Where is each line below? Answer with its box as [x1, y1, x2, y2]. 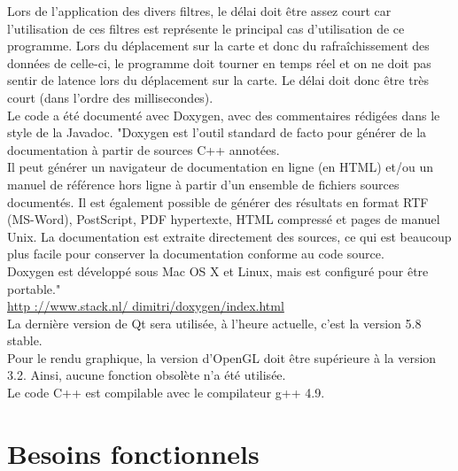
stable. [7, 331, 43, 350]
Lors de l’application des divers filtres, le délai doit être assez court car [7, 2, 392, 19]
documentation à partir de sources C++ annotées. [7, 140, 280, 158]
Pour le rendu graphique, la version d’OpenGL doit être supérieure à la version [7, 348, 437, 367]
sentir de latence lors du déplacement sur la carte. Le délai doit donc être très [7, 71, 429, 89]
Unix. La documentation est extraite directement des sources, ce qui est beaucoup [7, 227, 452, 245]
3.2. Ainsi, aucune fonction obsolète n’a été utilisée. [7, 366, 286, 384]
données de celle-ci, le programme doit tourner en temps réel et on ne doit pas [7, 53, 431, 72]
